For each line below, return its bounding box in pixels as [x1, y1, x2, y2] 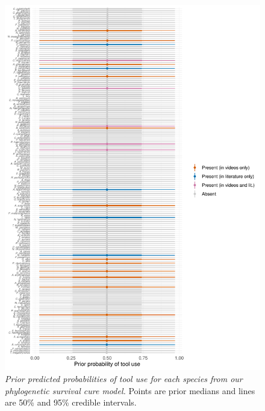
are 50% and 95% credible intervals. [5, 396, 137, 409]
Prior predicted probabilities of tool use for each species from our [5, 372, 243, 384]
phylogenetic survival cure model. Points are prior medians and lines [5, 384, 255, 397]
